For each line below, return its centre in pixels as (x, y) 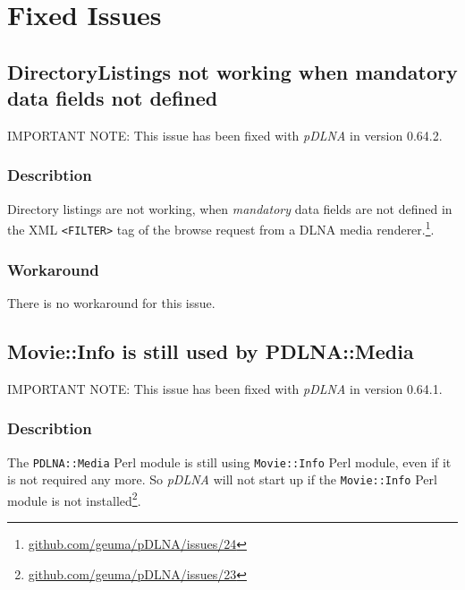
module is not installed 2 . (74, 499)
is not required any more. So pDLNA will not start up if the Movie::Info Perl (222, 479)
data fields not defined (113, 98)
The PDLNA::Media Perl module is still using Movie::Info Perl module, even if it (229, 462)
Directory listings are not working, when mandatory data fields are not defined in (230, 208)
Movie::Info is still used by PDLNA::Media (211, 351)
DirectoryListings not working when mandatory (232, 71)
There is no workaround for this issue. (111, 302)
